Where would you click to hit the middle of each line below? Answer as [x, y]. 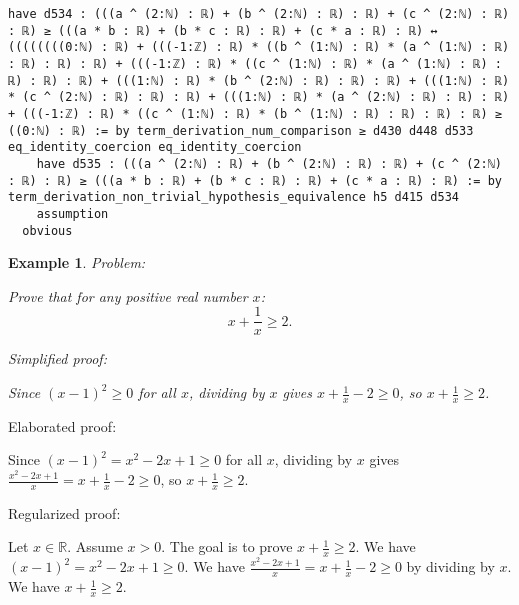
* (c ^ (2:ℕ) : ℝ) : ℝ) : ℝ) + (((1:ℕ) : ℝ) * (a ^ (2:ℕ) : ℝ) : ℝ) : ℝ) [259, 97]
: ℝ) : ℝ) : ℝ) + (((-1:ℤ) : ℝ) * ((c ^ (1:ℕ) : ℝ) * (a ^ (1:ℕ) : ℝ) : [255, 63]
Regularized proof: [64, 512]
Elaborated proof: [62, 425]
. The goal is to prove [227, 546]
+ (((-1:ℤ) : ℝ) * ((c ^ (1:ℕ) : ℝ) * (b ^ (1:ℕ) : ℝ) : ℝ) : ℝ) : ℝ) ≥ [255, 113]
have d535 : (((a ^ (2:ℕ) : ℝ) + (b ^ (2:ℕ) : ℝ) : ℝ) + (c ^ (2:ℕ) [269, 163]
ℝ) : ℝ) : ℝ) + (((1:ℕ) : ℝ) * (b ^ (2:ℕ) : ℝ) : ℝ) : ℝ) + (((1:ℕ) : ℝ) [259, 80]
